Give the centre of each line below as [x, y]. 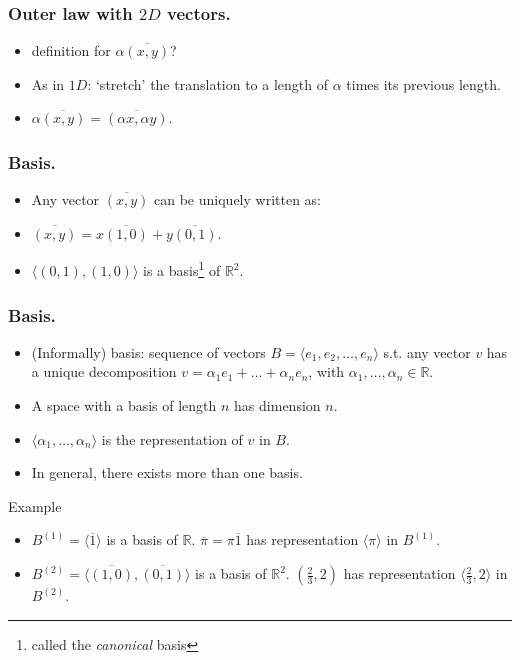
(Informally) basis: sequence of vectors [148, 351]
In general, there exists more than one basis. [167, 472]
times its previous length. [423, 83]
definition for [71, 50]
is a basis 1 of [182, 269]
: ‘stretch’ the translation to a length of [207, 83]
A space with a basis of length [124, 405]
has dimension [277, 405]
